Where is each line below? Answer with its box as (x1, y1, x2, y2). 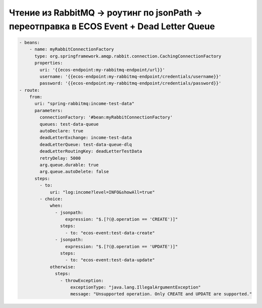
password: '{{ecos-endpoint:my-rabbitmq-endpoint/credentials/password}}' (39, 81, 222, 86)
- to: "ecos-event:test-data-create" (65, 230, 155, 236)
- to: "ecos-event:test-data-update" (65, 257, 155, 263)
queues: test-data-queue (39, 121, 99, 127)
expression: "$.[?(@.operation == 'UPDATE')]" (65, 243, 178, 249)
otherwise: (49, 264, 76, 270)
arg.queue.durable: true (39, 162, 99, 168)
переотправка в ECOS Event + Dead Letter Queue (9, 21, 215, 32)
